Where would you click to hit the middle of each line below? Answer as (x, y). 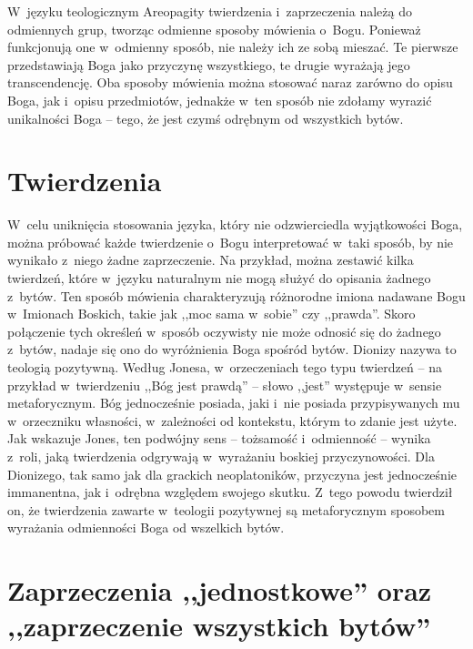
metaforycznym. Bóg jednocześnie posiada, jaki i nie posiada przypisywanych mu (234, 403)
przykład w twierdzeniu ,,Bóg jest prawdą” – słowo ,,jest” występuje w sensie (225, 385)
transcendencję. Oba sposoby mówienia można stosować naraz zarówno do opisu (230, 82)
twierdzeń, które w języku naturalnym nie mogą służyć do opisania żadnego (219, 278)
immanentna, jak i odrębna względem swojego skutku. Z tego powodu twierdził (230, 492)
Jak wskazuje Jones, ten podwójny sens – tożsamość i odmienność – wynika (219, 438)
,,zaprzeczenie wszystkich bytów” (219, 626)
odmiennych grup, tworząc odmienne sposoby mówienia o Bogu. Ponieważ (214, 29)
